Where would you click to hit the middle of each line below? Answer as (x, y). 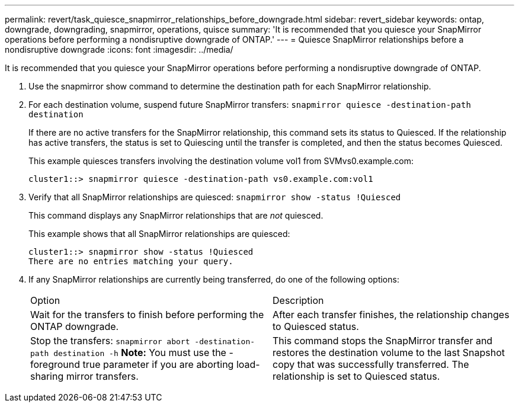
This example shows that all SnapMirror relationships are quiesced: (159, 234)
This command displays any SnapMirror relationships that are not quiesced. (176, 215)
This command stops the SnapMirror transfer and (383, 341)
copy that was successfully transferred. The (371, 364)
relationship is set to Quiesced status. (356, 376)
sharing (47, 376)
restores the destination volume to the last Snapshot (389, 352)
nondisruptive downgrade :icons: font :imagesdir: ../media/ (119, 49)
